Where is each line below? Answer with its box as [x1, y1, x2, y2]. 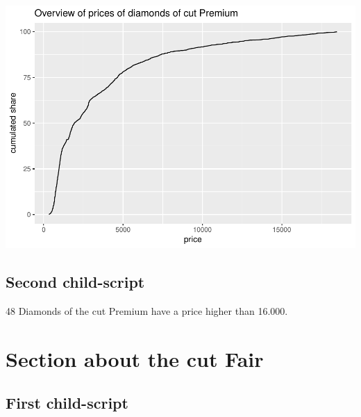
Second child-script [6, 270, 145, 292]
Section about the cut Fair [6, 344, 264, 373]
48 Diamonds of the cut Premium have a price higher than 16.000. [6, 303, 288, 318]
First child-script [6, 392, 128, 414]
